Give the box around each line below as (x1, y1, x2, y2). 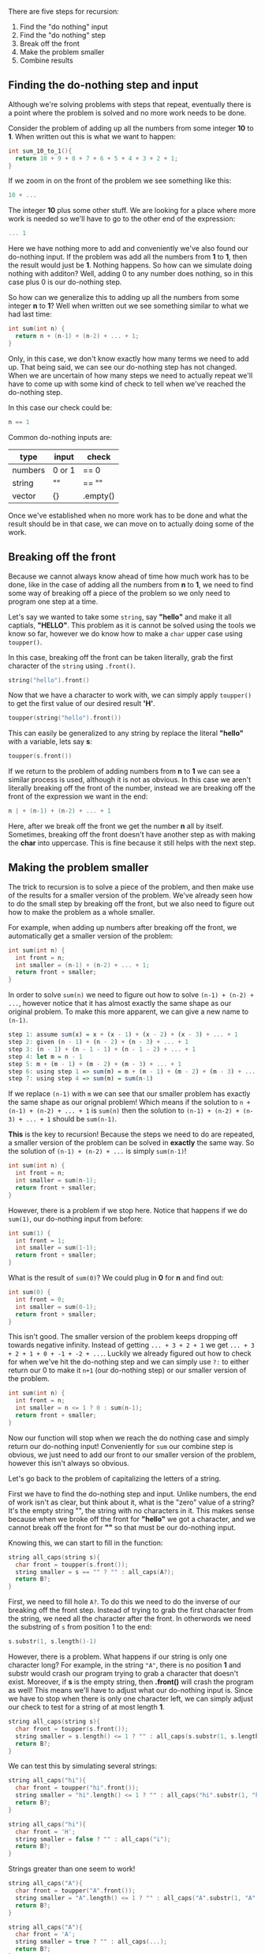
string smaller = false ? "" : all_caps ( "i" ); (15, 1835, 171, 1843)
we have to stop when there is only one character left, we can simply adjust (8, 1694, 254, 1704)
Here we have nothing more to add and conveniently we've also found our (8, 244, 248, 253)
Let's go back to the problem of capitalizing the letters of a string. (8, 1474, 222, 1483)
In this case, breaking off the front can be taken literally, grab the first (8, 652, 233, 662)
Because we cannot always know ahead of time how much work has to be (8, 571, 249, 581)
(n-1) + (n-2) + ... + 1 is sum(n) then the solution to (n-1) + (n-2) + (8, 1106, 240, 1115)
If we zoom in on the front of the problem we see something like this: (8, 176, 232, 185)
